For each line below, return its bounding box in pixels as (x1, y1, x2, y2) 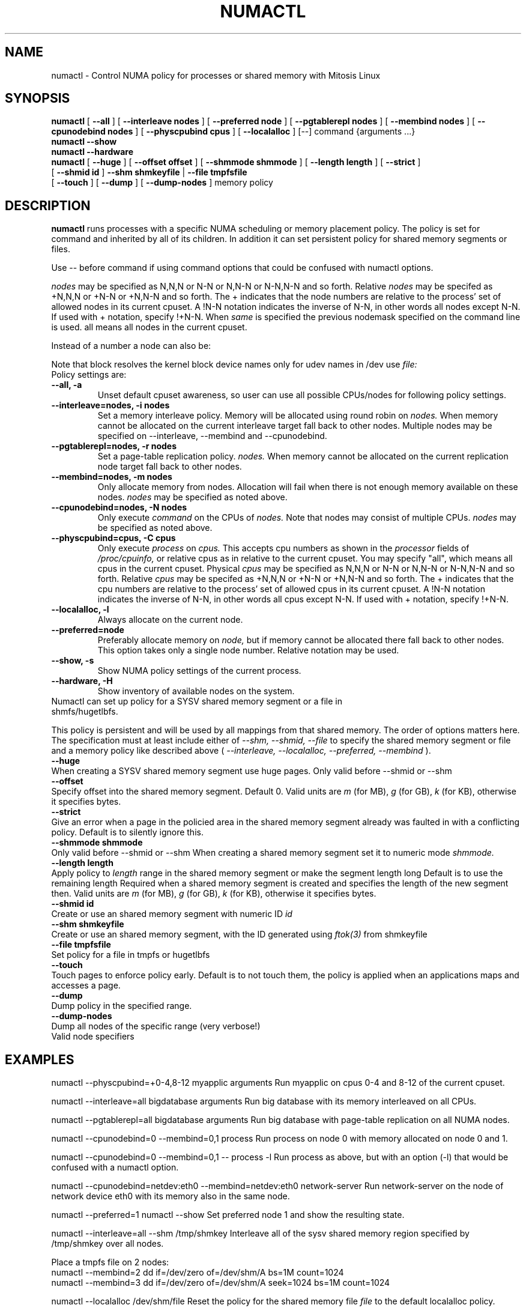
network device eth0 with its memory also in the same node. (51, 1191, 290, 1202)
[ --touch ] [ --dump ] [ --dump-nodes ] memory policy (51, 177, 273, 188)
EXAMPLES (5, 1052, 74, 1067)
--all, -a (51, 380, 82, 390)
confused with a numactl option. (51, 1162, 179, 1173)
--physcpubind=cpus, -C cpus (51, 533, 176, 543)
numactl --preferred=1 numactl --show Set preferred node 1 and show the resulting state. (51, 1210, 405, 1220)
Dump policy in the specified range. (51, 1001, 192, 1011)
